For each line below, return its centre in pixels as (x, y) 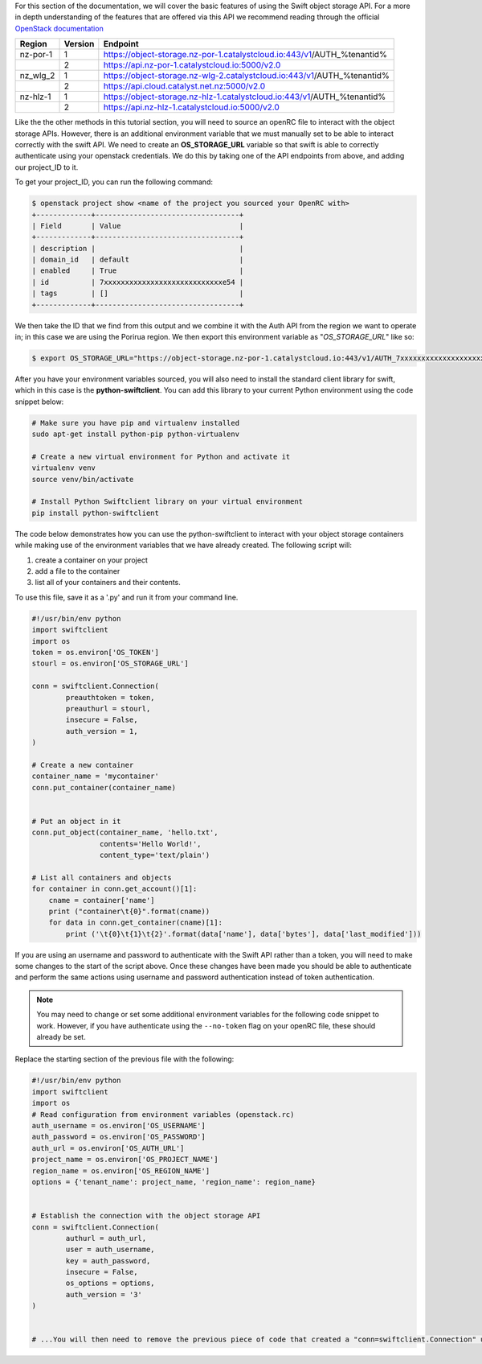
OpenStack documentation (59, 28)
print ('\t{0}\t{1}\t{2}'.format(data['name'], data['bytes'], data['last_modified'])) (243, 934)
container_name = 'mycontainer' (96, 776)
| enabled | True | (138, 271)
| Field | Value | (138, 226)
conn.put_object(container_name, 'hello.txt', (125, 832)
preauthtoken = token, (110, 697)
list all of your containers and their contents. (108, 583)
